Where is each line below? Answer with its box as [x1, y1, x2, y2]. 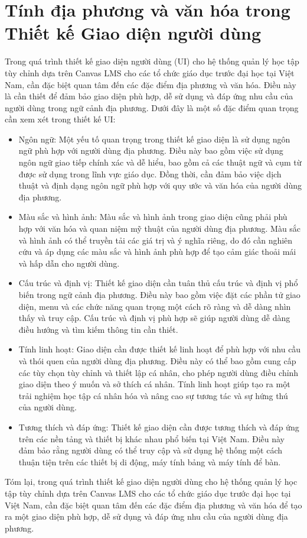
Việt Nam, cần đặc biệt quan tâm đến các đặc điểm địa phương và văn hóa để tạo [5, 498, 302, 511]
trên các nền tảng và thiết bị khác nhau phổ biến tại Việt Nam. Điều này [18, 432, 285, 445]
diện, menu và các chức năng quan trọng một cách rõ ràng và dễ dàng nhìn [18, 300, 291, 312]
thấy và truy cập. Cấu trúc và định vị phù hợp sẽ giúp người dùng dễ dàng [18, 312, 290, 324]
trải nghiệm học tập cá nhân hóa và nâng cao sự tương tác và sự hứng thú [18, 389, 288, 401]
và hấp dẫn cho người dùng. [18, 257, 120, 269]
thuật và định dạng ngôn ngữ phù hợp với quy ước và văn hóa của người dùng [18, 179, 302, 192]
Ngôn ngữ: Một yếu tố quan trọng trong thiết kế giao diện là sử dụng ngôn [18, 132, 290, 145]
